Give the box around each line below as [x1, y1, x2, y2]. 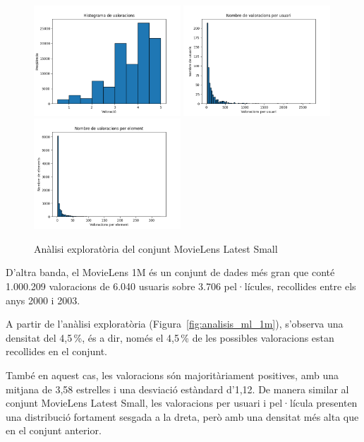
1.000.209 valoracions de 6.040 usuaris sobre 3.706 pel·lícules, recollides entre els [6, 279, 356, 293]
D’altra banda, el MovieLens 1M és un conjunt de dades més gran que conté [6, 265, 335, 280]
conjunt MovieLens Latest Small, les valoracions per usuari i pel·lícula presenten [6, 395, 358, 410]
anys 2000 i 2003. [6, 292, 80, 307]
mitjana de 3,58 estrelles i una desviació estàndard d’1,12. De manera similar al [6, 381, 349, 396]
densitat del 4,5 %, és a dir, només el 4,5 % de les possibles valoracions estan [6, 330, 334, 345]
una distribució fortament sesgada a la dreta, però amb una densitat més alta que [6, 409, 359, 424]
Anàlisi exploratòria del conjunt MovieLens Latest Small [34, 241, 278, 256]
